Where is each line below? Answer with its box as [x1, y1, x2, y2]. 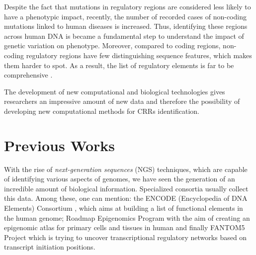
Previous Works [4, 135, 115, 155]
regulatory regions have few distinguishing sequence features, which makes [26, 50, 252, 60]
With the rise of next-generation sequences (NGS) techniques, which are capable [4, 164, 248, 174]
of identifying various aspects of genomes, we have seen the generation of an [4, 173, 235, 184]
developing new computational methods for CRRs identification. [4, 105, 199, 116]
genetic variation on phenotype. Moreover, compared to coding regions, [4, 40, 221, 51]
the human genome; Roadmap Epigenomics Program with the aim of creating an [4, 212, 250, 223]
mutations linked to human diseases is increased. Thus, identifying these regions [4, 21, 248, 31]
